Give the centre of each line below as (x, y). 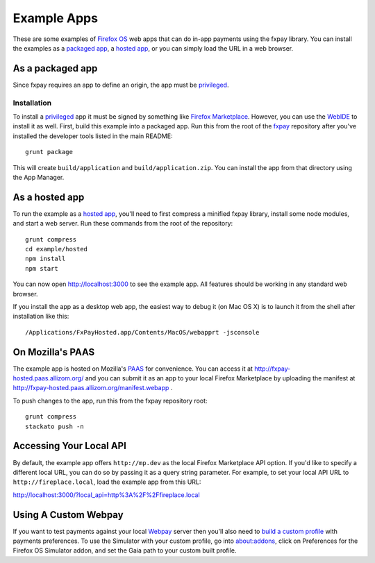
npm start (42, 268)
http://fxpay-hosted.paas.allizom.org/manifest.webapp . (93, 388)
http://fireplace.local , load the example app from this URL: (107, 482)
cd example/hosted (57, 249)
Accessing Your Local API (69, 446)
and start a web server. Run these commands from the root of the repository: (123, 224)
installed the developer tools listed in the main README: (93, 136)
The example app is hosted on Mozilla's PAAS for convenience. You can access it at (133, 369)
